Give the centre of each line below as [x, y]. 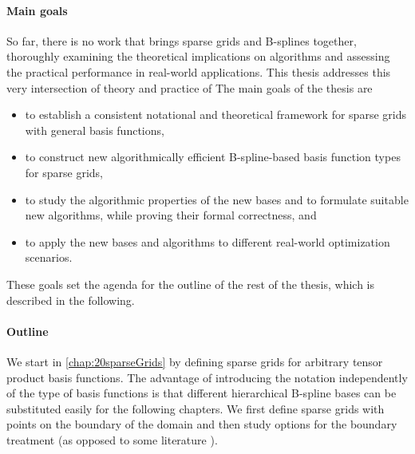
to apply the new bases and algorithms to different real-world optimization [207, 241]
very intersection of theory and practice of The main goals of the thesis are [190, 87]
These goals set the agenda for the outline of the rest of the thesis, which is [191, 284]
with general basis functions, [95, 130]
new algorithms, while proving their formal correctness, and [171, 215]
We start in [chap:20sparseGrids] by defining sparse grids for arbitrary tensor [195, 361]
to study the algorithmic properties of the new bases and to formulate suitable [217, 199]
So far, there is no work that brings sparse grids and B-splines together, [182, 40]
